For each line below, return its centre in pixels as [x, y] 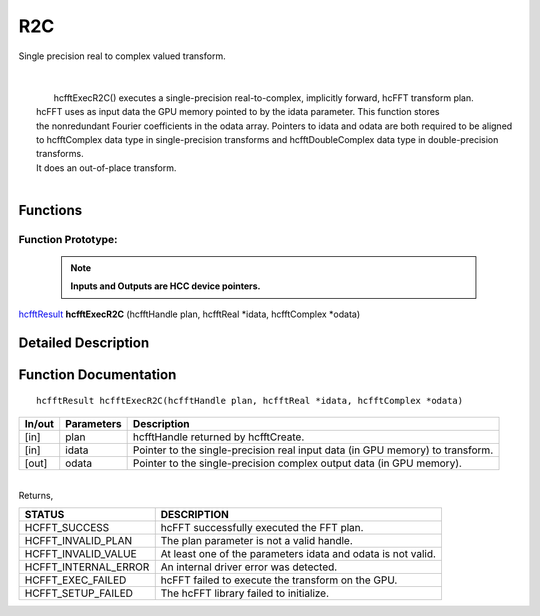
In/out [39, 423]
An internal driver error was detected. [249, 567]
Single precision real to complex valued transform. [122, 56]
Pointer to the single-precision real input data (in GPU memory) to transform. [313, 450]
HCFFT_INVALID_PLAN [78, 541]
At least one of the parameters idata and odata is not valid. [298, 554]
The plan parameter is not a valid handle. [257, 541]
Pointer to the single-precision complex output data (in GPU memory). [297, 463]
